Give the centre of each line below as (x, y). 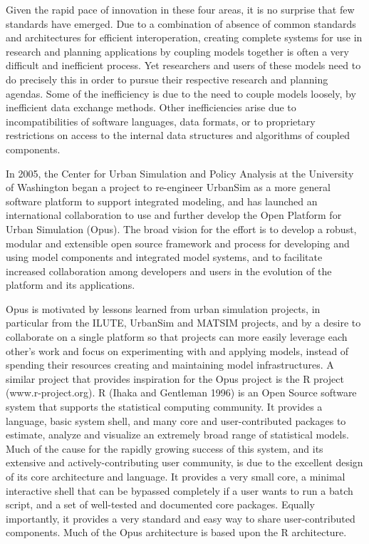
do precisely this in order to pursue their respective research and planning (167, 79)
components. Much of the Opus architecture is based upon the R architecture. (176, 532)
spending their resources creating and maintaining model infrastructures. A (170, 365)
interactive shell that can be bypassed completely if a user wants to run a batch (180, 490)
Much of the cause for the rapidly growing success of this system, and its (165, 448)
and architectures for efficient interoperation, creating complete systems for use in (184, 37)
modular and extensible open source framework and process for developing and (178, 243)
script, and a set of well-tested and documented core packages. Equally (160, 504)
